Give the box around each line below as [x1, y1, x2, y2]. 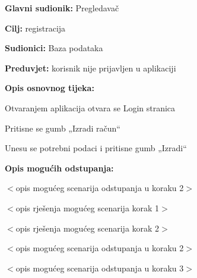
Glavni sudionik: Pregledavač [5, 2, 119, 14]
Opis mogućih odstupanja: [5, 161, 114, 174]
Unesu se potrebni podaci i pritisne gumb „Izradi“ [5, 142, 187, 154]
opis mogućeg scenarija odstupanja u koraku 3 [15, 261, 184, 274]
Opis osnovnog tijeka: [5, 82, 94, 94]
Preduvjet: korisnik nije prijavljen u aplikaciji [5, 61, 176, 74]
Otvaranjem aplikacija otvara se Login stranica [5, 101, 176, 114]
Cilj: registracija [5, 21, 66, 34]
